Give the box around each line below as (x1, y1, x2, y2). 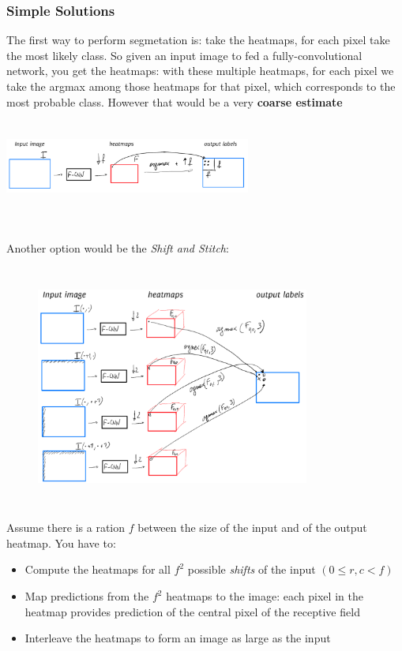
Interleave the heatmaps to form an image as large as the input (24, 630, 331, 646)
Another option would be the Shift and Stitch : (6, 239, 229, 256)
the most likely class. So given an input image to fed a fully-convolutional (6, 47, 363, 63)
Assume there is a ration (6, 519, 126, 536)
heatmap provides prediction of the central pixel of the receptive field (24, 603, 360, 619)
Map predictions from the (24, 588, 149, 604)
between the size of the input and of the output (137, 519, 367, 536)
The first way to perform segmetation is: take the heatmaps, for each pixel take (6, 32, 390, 48)
